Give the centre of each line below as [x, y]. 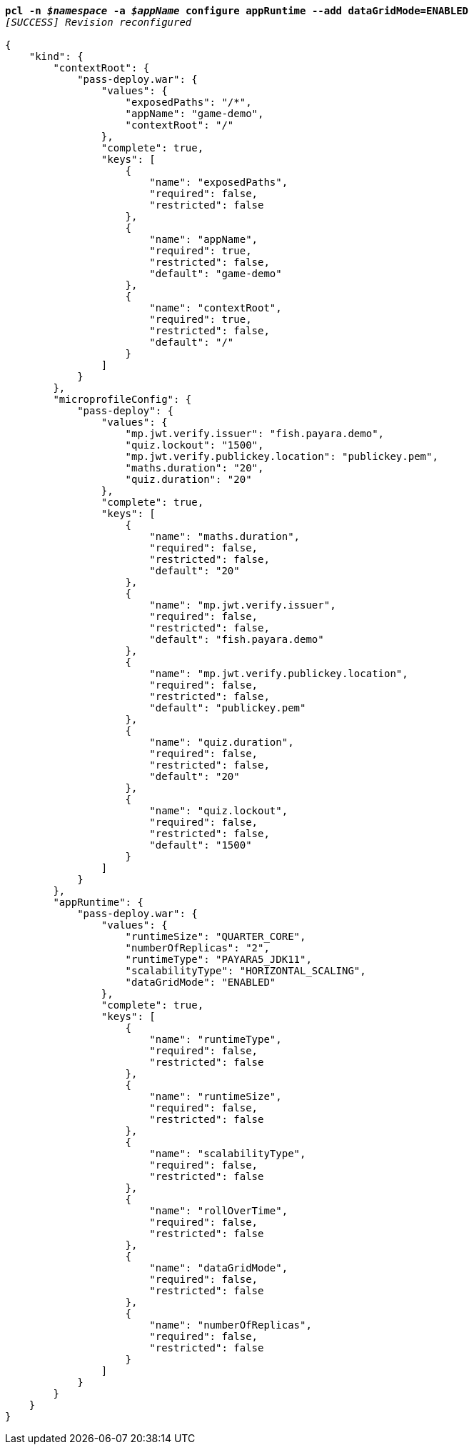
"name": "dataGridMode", [219, 1268]
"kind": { [56, 56]
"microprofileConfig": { [122, 399]
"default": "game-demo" [216, 274]
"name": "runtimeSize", [216, 1096]
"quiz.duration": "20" [188, 479]
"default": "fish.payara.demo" [237, 639]
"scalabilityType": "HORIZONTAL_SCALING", [246, 971]
